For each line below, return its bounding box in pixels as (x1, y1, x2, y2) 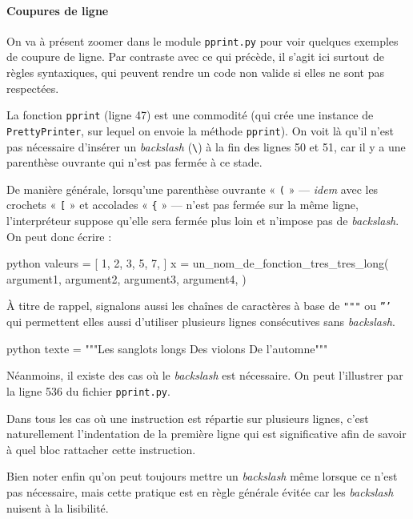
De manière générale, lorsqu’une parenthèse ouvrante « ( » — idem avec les (6, 180, 379, 197)
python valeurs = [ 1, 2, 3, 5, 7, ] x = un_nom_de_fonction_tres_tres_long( (6, 255, 389, 272)
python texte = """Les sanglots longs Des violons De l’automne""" (6, 340, 328, 356)
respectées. (6, 79, 59, 96)
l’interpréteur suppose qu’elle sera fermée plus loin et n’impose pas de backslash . (6, 212, 399, 229)
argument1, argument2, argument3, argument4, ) (6, 270, 247, 287)
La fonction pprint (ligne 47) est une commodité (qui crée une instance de (6, 107, 374, 123)
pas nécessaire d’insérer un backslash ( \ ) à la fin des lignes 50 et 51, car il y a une (6, 138, 406, 155)
